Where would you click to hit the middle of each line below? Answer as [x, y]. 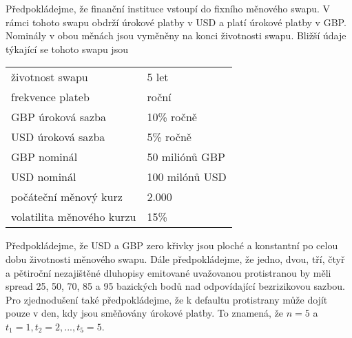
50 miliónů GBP [186, 157]
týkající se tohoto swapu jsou [67, 49]
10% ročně [172, 117]
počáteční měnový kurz [67, 197]
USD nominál [44, 177]
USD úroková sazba [58, 137]
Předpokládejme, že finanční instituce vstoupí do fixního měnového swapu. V [168, 8]
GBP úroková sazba [59, 117]
